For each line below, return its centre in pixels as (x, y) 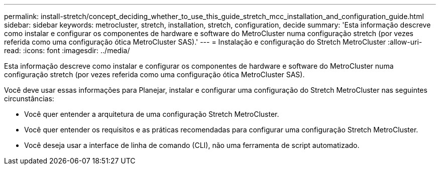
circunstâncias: (29, 99)
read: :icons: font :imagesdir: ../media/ (67, 50)
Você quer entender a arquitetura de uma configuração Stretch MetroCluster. (152, 114)
